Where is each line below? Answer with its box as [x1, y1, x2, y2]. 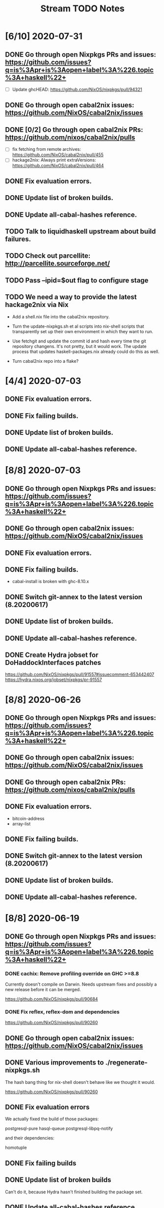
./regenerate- [105, 1058, 148, 1067]
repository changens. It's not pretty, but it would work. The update [12, 343, 147, 349]
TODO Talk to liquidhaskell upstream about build [5, 227, 156, 236]
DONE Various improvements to [5, 1058, 104, 1067]
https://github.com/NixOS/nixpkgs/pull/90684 [5, 996, 98, 1002]
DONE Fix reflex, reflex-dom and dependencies [5, 1008, 120, 1015]
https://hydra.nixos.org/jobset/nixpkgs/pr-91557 [5, 677, 102, 683]
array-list [12, 821, 31, 827]
